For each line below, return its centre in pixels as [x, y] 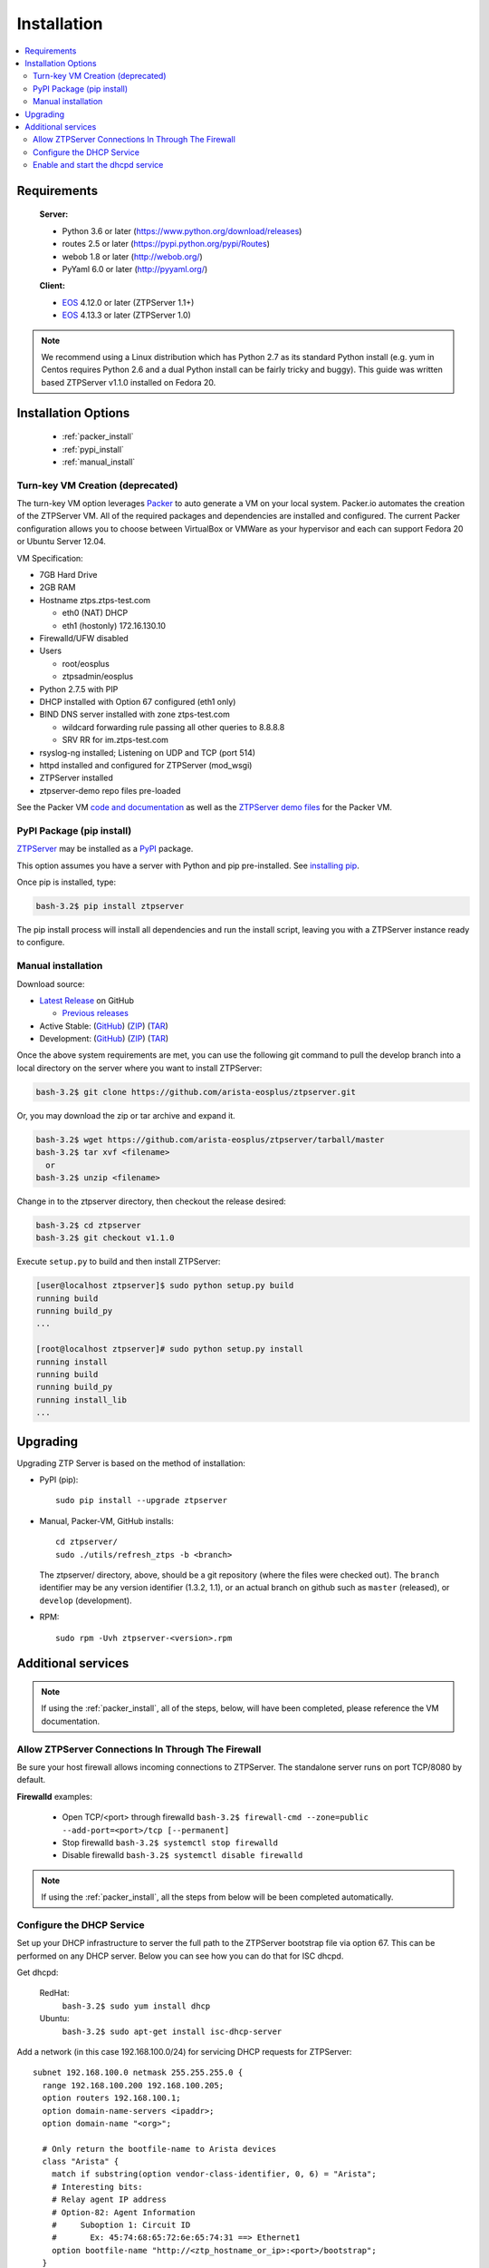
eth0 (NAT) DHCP [95, 613]
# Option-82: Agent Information [123, 2212]
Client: [52, 286]
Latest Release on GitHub [87, 1000]
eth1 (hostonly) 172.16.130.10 [114, 625]
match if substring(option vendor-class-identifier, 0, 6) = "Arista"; [214, 2174]
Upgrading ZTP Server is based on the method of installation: [131, 1463]
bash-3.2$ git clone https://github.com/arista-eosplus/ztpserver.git [196, 1092]
